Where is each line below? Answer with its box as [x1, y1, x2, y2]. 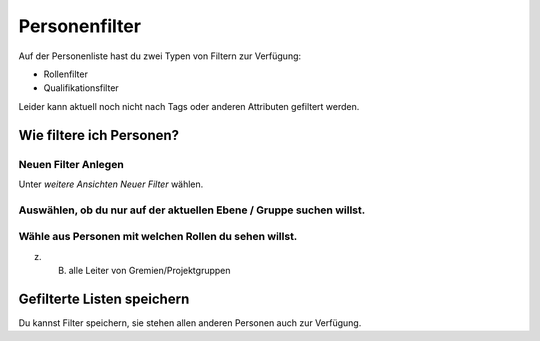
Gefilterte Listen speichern [18, 290, 190, 307]
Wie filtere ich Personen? [18, 126, 180, 144]
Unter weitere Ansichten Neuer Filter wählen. [18, 178, 204, 190]
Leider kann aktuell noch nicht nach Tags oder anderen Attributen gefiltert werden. [18, 100, 360, 112]
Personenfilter [18, 15, 142, 37]
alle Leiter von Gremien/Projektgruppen [68, 264, 231, 276]
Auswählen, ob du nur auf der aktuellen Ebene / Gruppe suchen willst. [18, 203, 366, 217]
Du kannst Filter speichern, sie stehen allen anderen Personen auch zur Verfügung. [18, 316, 362, 329]
